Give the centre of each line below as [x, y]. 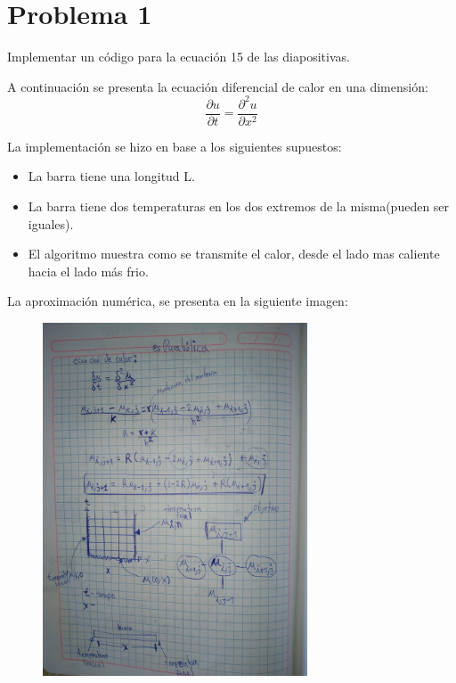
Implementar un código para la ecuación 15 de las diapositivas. [179, 57]
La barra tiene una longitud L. [111, 176]
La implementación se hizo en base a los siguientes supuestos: [175, 146]
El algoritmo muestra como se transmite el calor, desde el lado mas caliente [234, 254]
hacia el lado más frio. [88, 271]
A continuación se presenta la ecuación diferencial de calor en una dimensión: [218, 86]
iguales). [51, 223]
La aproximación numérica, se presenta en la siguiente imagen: [178, 301]
